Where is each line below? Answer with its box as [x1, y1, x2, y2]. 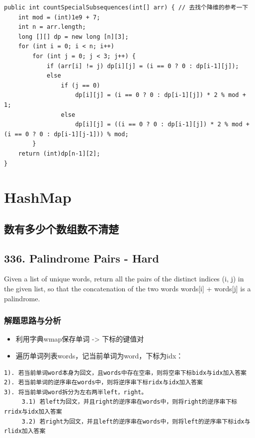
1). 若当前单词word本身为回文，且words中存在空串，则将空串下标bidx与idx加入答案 [4, 369, 247, 376]
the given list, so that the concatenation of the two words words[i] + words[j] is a [4, 283, 251, 294]
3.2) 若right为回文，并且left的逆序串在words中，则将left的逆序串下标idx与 [21, 418, 251, 425]
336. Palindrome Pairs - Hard [4, 250, 159, 265]
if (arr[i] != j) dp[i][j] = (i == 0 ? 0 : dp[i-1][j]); [46, 62, 239, 70]
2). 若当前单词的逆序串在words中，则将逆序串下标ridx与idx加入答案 [4, 379, 203, 386]
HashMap [4, 187, 72, 207]
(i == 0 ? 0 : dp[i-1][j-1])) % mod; [4, 130, 129, 138]
